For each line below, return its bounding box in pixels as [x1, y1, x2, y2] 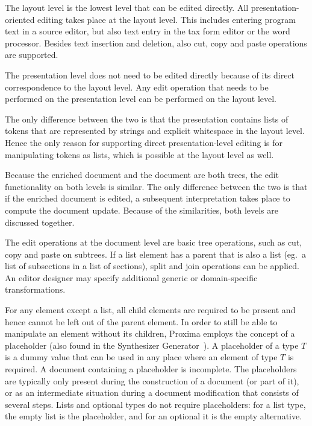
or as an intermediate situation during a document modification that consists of [5, 386, 299, 399]
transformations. [5, 283, 66, 296]
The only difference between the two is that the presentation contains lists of [5, 112, 289, 125]
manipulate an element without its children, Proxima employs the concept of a [5, 327, 295, 340]
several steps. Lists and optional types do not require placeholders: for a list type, [5, 398, 306, 410]
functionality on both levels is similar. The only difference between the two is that [5, 180, 308, 192]
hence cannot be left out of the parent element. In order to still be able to [5, 315, 278, 328]
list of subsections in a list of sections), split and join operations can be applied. [5, 259, 299, 272]
